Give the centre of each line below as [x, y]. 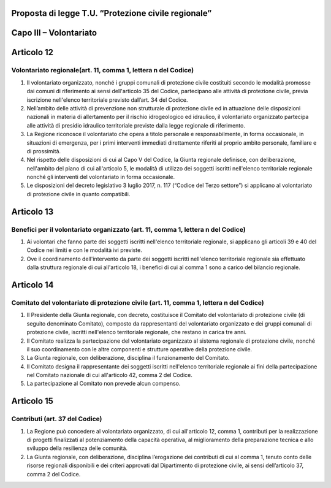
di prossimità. [44, 151]
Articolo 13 [32, 212]
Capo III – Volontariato [54, 33]
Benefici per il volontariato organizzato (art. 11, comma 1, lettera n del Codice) [128, 229]
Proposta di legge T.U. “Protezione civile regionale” [112, 13]
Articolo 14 [33, 285]
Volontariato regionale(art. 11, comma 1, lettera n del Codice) [103, 71]
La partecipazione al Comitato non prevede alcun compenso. [104, 384]
